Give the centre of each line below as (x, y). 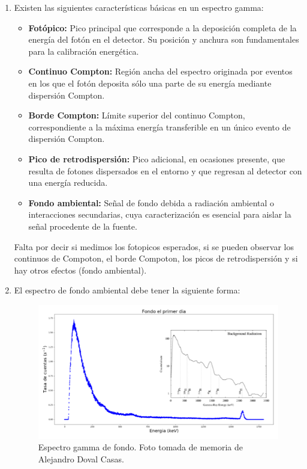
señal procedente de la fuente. (83, 226)
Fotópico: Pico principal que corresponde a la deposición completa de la (162, 27)
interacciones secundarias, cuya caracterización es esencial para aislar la (160, 214)
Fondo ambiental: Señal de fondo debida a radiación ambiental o (151, 202)
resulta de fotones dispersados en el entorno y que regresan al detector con (165, 170)
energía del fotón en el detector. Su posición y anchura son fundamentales (164, 39)
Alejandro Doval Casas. (81, 459)
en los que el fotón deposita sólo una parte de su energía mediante (150, 83)
